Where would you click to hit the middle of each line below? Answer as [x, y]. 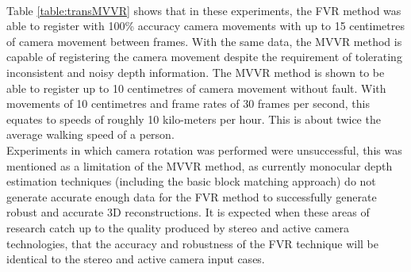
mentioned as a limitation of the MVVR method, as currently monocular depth [200, 165]
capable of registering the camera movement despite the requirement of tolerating [204, 57]
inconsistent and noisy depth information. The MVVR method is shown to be [196, 72]
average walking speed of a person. [90, 134]
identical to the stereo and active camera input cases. [136, 259]
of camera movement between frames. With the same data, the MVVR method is [204, 41]
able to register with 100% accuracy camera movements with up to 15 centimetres [205, 26]
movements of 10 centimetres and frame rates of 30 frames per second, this [188, 103]
